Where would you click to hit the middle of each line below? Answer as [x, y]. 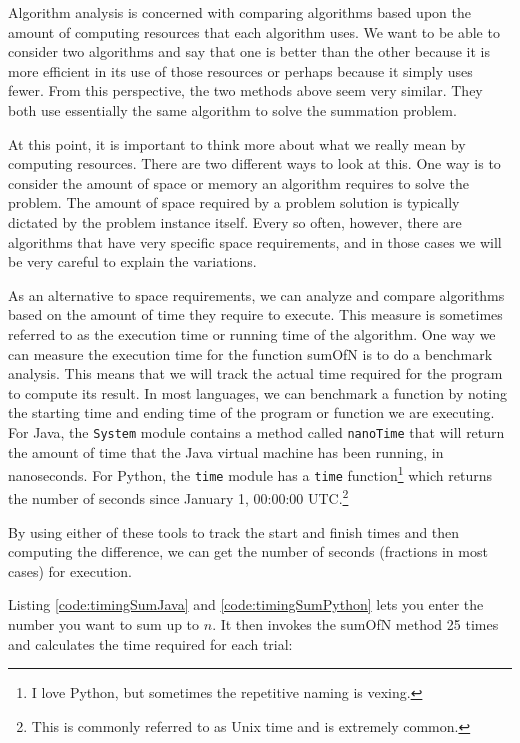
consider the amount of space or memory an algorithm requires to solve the [238, 182]
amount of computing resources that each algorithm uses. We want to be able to [254, 31]
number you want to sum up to [104, 624]
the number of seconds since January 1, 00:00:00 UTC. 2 [178, 497]
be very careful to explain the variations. [132, 261]
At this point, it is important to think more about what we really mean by [237, 143]
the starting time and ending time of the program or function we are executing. [251, 412]
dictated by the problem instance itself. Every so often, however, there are [235, 221]
